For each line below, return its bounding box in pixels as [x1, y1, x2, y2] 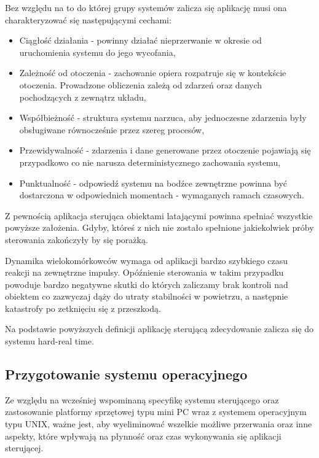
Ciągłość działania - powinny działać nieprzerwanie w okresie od [19, 34, 262, 47]
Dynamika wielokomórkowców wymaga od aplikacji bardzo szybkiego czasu [5, 254, 288, 266]
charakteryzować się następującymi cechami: [5, 13, 171, 26]
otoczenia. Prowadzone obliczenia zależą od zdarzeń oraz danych [19, 78, 262, 91]
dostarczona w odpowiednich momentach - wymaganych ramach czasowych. [19, 188, 304, 201]
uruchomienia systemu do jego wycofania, [19, 45, 176, 58]
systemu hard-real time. [5, 335, 94, 347]
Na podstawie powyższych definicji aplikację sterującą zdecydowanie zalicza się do [5, 322, 313, 335]
